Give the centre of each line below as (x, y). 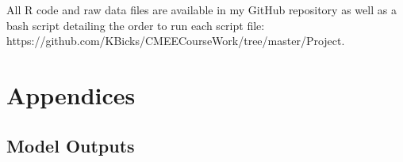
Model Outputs (71, 145)
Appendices (71, 95)
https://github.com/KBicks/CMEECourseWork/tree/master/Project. (176, 41)
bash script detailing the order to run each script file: (136, 25)
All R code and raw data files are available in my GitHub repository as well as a (201, 10)
